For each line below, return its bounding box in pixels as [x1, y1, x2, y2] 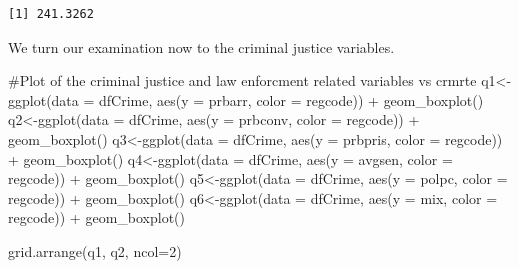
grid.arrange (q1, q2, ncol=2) [8, 240, 182, 261]
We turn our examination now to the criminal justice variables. [8, 36, 395, 57]
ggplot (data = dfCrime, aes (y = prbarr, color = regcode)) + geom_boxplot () [8, 89, 484, 110]
